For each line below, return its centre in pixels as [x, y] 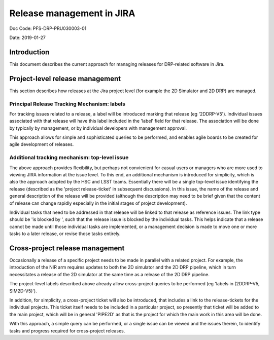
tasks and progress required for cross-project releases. [67, 331]
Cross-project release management [67, 248]
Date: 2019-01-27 [27, 37]
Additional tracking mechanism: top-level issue [69, 158]
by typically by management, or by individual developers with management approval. [98, 128]
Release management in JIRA [72, 13]
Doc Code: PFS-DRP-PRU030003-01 [48, 28]
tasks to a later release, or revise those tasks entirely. [65, 234]
